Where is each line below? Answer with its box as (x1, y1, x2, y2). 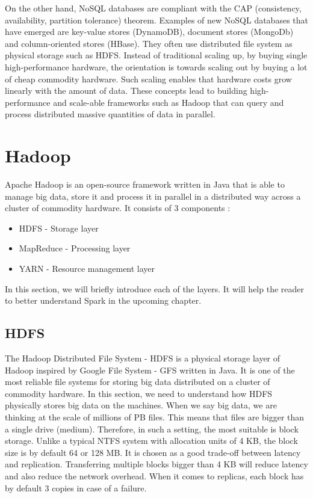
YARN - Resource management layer (19, 262, 155, 275)
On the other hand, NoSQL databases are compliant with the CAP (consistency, (5, 2, 302, 14)
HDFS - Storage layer (19, 221, 99, 234)
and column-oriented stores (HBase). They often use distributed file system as (5, 37, 293, 49)
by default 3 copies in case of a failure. (5, 481, 147, 494)
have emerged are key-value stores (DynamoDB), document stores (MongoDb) (5, 25, 294, 38)
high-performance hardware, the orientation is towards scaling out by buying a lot (5, 60, 308, 73)
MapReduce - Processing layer (19, 242, 131, 254)
